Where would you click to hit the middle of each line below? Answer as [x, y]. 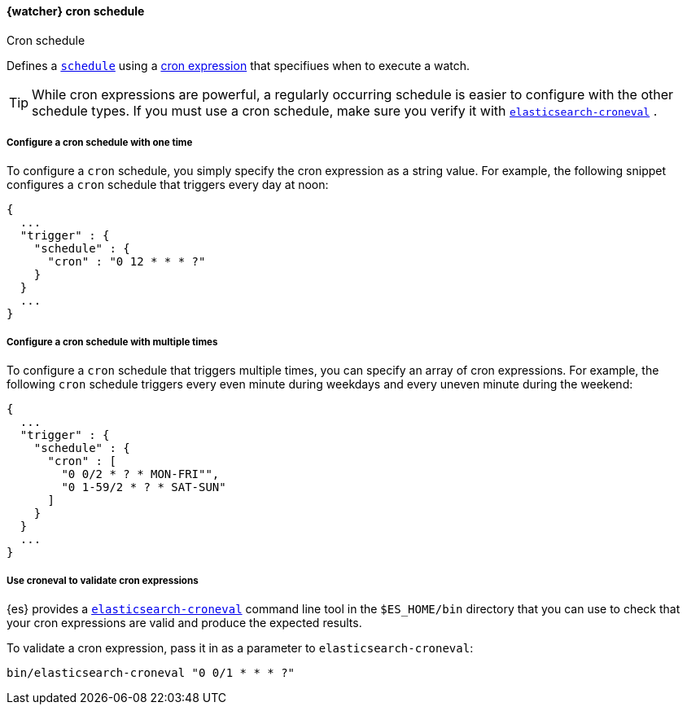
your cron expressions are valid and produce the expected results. [184, 622]
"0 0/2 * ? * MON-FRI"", [140, 474]
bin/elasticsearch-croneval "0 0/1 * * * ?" [151, 672]
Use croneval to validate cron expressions [103, 580]
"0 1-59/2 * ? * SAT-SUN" [144, 487]
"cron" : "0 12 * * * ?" [127, 262]
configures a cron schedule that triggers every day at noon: [168, 185]
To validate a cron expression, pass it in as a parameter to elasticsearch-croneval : [240, 647]
